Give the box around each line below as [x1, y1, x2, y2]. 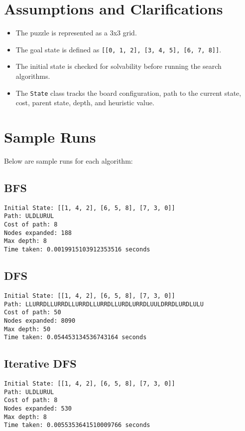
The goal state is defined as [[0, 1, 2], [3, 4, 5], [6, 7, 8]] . [15, 44, 222, 54]
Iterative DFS [4, 356, 77, 371]
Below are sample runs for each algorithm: [4, 155, 133, 166]
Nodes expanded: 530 [4, 405, 72, 412]
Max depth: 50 [4, 325, 51, 333]
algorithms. [15, 70, 50, 81]
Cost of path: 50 [4, 309, 61, 316]
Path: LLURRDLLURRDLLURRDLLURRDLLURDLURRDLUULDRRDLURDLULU [4, 300, 204, 308]
